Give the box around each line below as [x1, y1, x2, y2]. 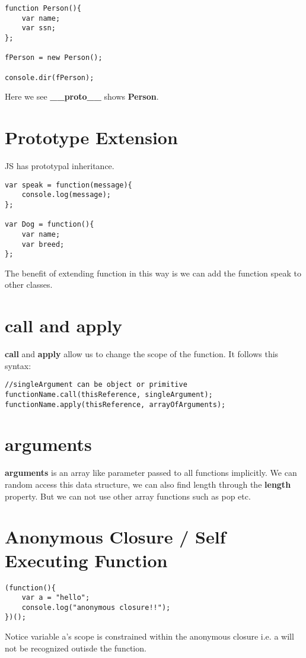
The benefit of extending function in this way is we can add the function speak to [5, 266, 301, 279]
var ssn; [21, 24, 56, 33]
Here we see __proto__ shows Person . [5, 90, 159, 103]
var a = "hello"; [21, 593, 90, 602]
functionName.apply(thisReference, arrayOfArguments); [5, 400, 226, 409]
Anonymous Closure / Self [5, 525, 226, 549]
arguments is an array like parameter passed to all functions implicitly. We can [5, 466, 297, 479]
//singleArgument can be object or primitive [5, 380, 187, 389]
